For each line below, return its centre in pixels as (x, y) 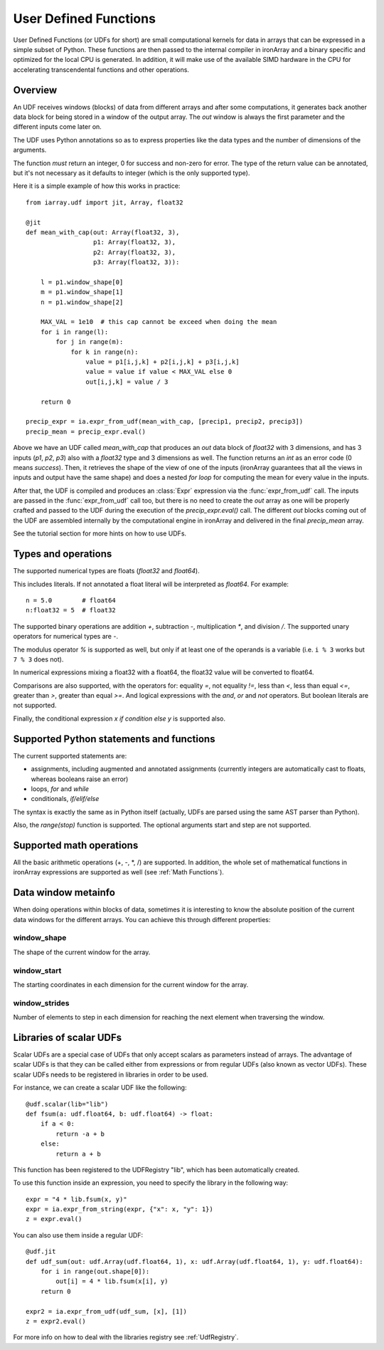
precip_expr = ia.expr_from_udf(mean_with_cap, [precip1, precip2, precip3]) (165, 422)
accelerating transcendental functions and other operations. (101, 69)
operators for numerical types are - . (66, 637)
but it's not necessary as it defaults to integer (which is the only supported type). (132, 173)
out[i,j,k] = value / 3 (127, 382)
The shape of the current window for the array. (82, 952)
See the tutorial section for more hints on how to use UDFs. (100, 533)
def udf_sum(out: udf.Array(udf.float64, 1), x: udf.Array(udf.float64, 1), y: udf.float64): (194, 1261)
